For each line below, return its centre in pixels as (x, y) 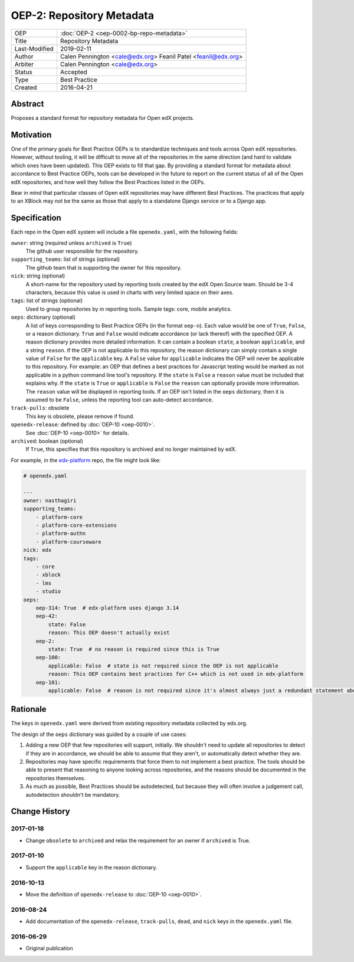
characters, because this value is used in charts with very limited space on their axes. (130, 292)
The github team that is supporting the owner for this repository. (104, 267)
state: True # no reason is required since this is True (134, 649)
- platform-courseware (68, 542)
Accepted (74, 72)
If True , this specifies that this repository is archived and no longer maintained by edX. (131, 449)
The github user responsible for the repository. (82, 251)
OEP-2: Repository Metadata (83, 15)
